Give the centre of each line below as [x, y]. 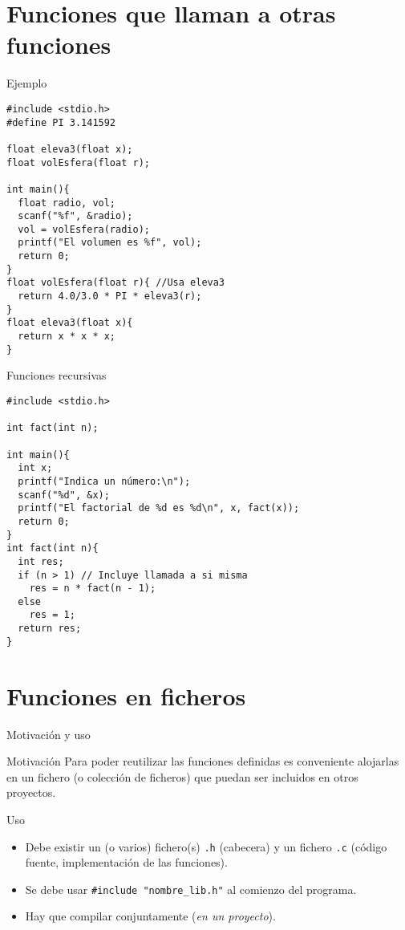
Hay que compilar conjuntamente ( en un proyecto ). [150, 916]
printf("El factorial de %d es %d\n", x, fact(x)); [159, 508]
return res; [50, 629]
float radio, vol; [67, 203]
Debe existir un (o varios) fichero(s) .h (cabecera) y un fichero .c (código [206, 846]
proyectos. [31, 792]
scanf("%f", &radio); [75, 216]
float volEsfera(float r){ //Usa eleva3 [116, 283]
